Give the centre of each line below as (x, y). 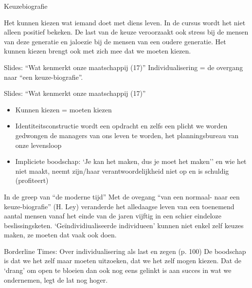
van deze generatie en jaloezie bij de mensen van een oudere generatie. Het (115, 41)
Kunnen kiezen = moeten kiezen (63, 109)
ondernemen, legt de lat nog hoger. (56, 279)
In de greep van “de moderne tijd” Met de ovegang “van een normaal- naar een (122, 196)
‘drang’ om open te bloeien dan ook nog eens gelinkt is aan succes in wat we (118, 270)
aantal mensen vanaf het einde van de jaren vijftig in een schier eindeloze (113, 216)
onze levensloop (38, 145)
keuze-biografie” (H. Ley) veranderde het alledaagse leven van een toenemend (119, 206)
